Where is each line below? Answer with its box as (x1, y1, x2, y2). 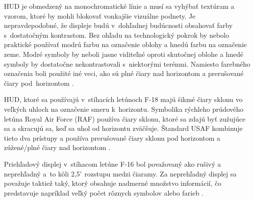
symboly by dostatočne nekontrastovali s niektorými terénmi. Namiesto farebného (4, 58, 251, 69)
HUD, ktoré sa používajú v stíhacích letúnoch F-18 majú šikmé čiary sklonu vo (4, 94, 243, 104)
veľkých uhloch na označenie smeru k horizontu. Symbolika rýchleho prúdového (4, 103, 244, 114)
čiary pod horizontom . (4, 77, 74, 88)
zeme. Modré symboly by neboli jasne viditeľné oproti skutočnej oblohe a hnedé (4, 49, 243, 59)
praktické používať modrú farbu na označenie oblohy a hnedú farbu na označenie (4, 39, 247, 50)
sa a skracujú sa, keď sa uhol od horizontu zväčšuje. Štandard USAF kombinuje (4, 123, 243, 133)
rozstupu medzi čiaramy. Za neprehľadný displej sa (84, 168, 237, 178)
